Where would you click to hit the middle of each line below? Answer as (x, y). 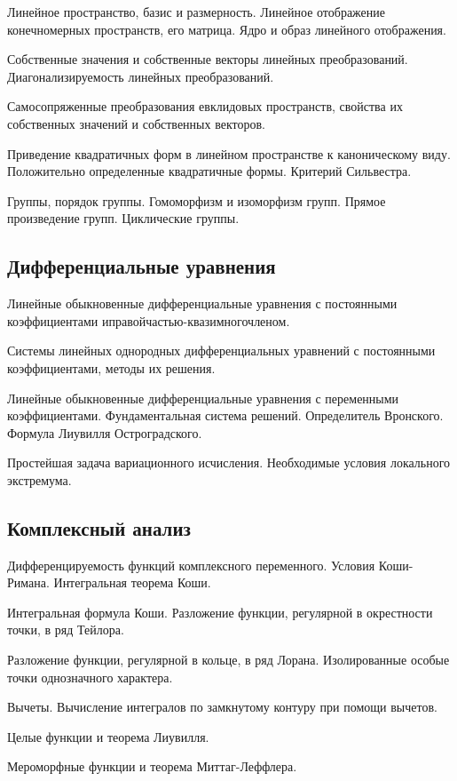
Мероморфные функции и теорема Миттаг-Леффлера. (152, 766)
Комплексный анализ (99, 527)
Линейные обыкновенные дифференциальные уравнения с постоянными (202, 303)
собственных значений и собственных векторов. (136, 123)
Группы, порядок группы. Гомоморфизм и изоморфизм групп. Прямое (197, 200)
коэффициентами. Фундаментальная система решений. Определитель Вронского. (225, 415)
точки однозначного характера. (90, 677)
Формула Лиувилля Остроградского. (105, 432)
